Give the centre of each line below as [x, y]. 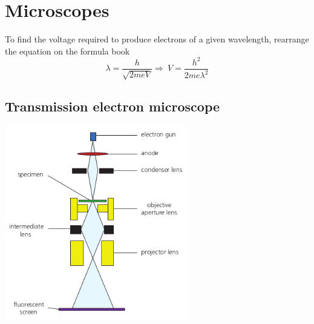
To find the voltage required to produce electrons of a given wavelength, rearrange [157, 39]
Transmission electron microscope [113, 106]
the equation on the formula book [67, 51]
